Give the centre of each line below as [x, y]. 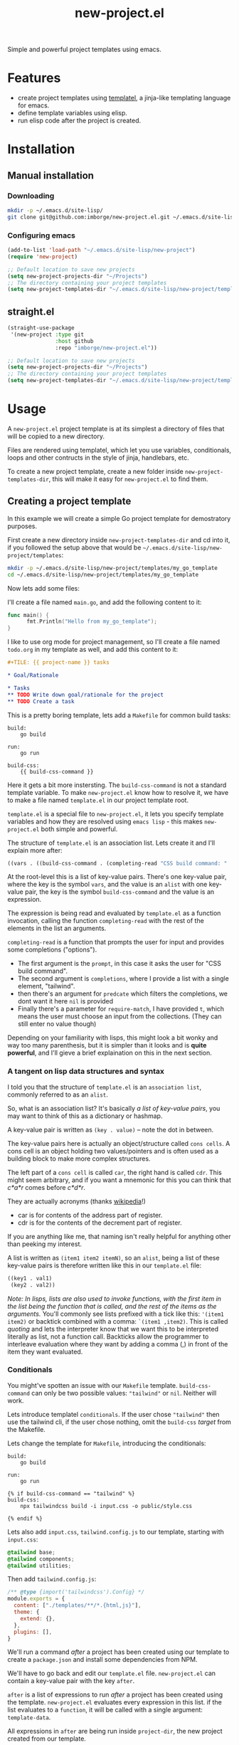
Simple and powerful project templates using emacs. [84, 49]
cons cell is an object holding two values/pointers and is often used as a [113, 1151]
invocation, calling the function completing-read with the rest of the [106, 921]
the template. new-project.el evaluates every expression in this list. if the [115, 1702]
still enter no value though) [57, 1024]
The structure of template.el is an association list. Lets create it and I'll [111, 843]
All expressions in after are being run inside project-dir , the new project [115, 1731]
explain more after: [35, 850]
